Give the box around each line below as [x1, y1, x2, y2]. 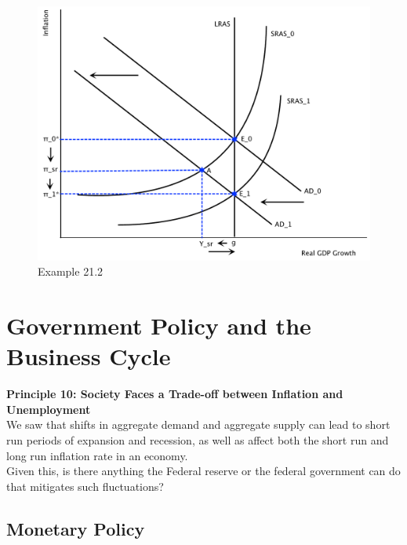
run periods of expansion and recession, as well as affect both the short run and [6, 432, 389, 448]
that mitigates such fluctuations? [6, 477, 164, 494]
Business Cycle [6, 340, 171, 372]
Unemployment [6, 401, 91, 417]
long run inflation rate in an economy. [6, 447, 188, 463]
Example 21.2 [38, 263, 104, 280]
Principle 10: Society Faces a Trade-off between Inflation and [6, 386, 343, 402]
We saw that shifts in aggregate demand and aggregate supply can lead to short [6, 416, 391, 433]
